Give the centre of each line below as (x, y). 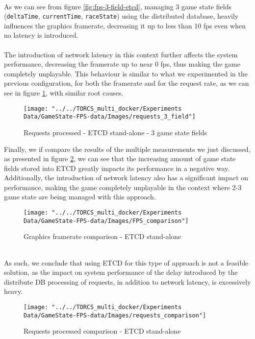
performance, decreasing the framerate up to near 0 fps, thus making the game (122, 64)
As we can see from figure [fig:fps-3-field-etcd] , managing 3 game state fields (118, 6)
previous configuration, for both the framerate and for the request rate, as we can (127, 83)
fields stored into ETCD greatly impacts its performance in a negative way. (117, 168)
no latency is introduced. (41, 35)
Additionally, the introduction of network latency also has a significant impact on (126, 178)
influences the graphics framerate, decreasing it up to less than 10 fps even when (125, 25)
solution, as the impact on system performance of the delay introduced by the (121, 272)
